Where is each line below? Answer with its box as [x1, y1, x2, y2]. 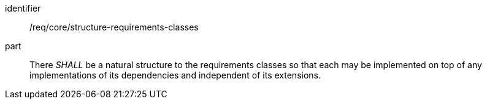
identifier [5, 3, 41, 13]
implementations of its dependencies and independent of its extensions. [29, 70, 321, 80]
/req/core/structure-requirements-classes [29, 22, 199, 32]
